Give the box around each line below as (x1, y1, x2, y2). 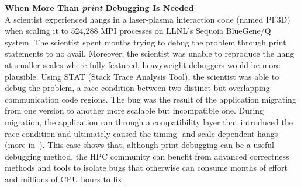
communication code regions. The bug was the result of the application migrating (5, 93, 296, 105)
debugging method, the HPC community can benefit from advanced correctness (5, 150, 289, 162)
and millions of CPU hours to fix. (5, 172, 124, 185)
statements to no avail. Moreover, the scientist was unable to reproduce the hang (5, 47, 295, 59)
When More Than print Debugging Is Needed (5, 2, 194, 13)
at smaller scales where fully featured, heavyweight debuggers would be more (5, 58, 281, 70)
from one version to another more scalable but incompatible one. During (5, 104, 264, 117)
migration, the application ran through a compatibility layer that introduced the (5, 115, 293, 128)
